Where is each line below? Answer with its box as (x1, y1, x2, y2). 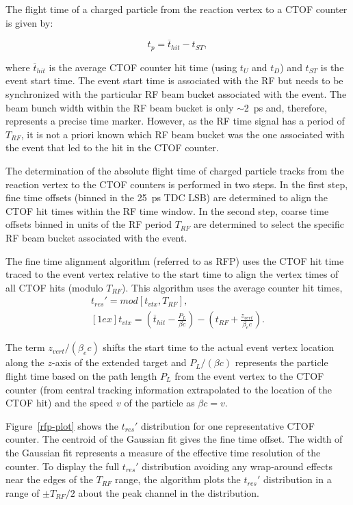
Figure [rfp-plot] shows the (5, 418, 118, 432)
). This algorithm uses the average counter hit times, (122, 280, 343, 294)
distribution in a (263, 472, 332, 487)
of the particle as (124, 396, 195, 410)
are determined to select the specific (194, 217, 344, 231)
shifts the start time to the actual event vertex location (103, 340, 335, 354)
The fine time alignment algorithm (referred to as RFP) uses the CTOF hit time (5, 253, 344, 268)
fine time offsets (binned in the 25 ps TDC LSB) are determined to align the (5, 190, 328, 205)
